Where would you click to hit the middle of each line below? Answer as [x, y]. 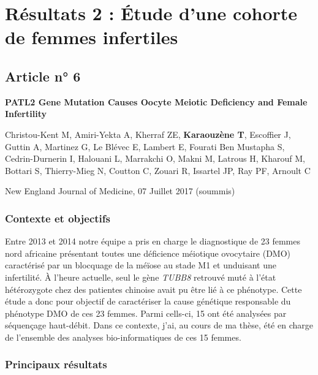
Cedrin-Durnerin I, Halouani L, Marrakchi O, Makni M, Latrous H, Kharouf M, [155, 158]
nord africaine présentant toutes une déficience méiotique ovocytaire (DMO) [148, 253]
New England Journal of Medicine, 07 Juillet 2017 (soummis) [120, 191]
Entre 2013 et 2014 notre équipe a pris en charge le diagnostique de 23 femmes [153, 241]
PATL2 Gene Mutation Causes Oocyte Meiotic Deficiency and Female [156, 101]
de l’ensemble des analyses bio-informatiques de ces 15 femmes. [123, 337]
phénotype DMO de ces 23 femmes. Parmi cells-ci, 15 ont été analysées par [146, 313]
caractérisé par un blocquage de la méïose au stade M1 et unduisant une [141, 265]
